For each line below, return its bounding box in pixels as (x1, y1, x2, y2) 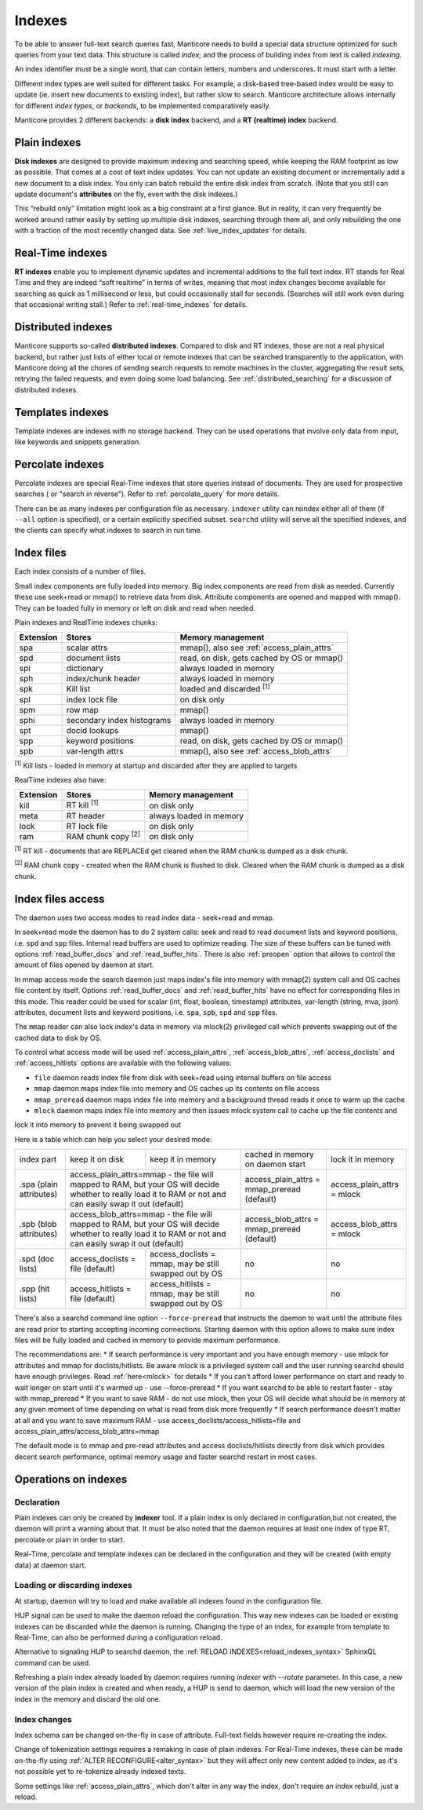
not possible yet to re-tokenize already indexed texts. (14, 1767, 186, 1776)
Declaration (14, 1496, 60, 1507)
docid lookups (66, 724, 119, 735)
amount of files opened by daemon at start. (14, 960, 154, 969)
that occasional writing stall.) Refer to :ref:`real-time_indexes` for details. (14, 300, 248, 309)
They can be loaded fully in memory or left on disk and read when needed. (14, 603, 256, 612)
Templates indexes (14, 405, 110, 419)
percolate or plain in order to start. (14, 1534, 125, 1544)
